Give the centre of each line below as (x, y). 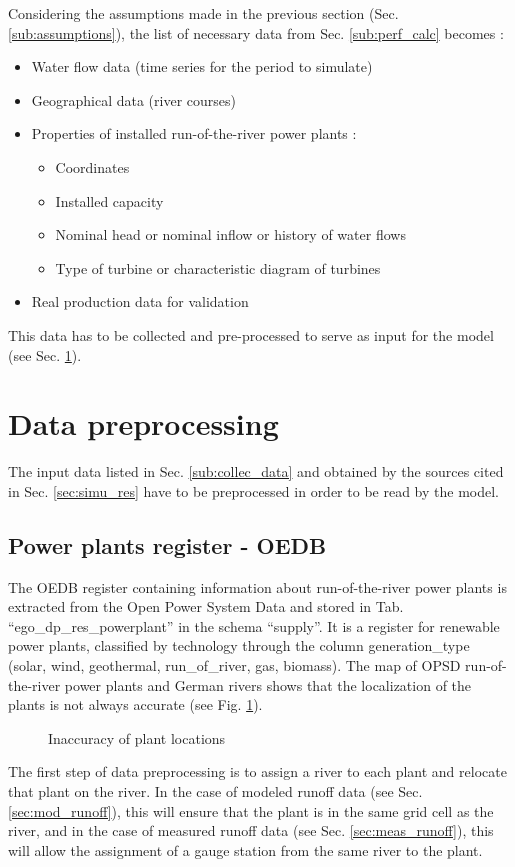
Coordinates (92, 166)
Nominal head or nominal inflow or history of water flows (230, 234)
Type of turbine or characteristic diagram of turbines (218, 267)
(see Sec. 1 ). (45, 354)
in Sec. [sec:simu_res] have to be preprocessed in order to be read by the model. (253, 490)
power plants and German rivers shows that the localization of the (268, 684)
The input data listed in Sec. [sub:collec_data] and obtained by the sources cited (256, 471)
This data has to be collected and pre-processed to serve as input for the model (251, 334)
